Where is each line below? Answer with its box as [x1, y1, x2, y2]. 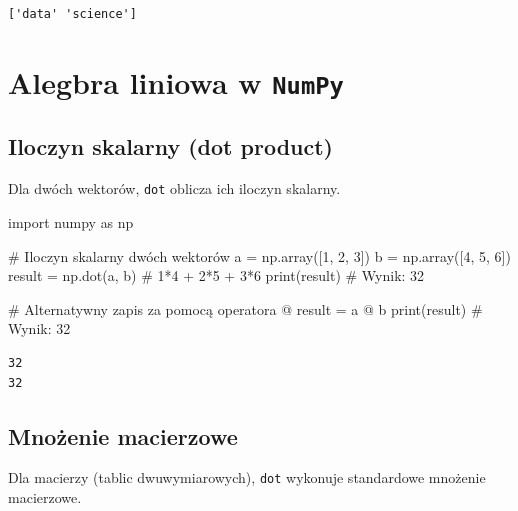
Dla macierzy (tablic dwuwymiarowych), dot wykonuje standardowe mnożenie [8, 467, 486, 488]
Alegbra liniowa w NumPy [8, 61, 344, 102]
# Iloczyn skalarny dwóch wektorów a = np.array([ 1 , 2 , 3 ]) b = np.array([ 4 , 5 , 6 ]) [8, 245, 511, 266]
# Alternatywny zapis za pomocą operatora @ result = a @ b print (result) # [8, 298, 483, 319]
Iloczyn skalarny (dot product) [8, 131, 333, 162]
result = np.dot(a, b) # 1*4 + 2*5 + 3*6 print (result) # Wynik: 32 [8, 265, 425, 286]
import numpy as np [8, 211, 134, 232]
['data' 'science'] [8, 7, 137, 21]
